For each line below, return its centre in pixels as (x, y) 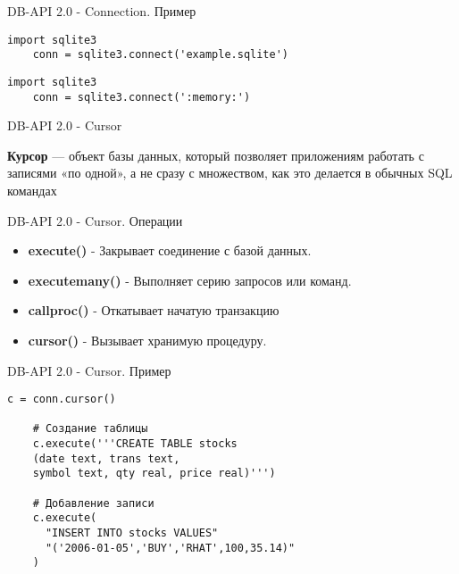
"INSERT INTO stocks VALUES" (132, 533)
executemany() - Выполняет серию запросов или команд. (190, 280)
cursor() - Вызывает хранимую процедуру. (147, 340)
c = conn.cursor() (62, 399)
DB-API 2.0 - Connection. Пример (102, 11)
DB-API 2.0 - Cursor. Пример (89, 370)
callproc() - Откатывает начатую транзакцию (154, 310)
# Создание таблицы (90, 429)
